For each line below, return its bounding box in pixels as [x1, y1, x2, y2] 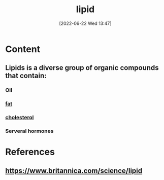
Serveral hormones [5, 128, 54, 135]
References [5, 146, 55, 158]
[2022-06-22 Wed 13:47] [59, 20, 112, 26]
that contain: [5, 71, 47, 80]
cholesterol [5, 114, 34, 121]
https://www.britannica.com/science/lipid [5, 166, 143, 175]
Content [5, 43, 41, 55]
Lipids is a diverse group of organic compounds [5, 63, 159, 72]
